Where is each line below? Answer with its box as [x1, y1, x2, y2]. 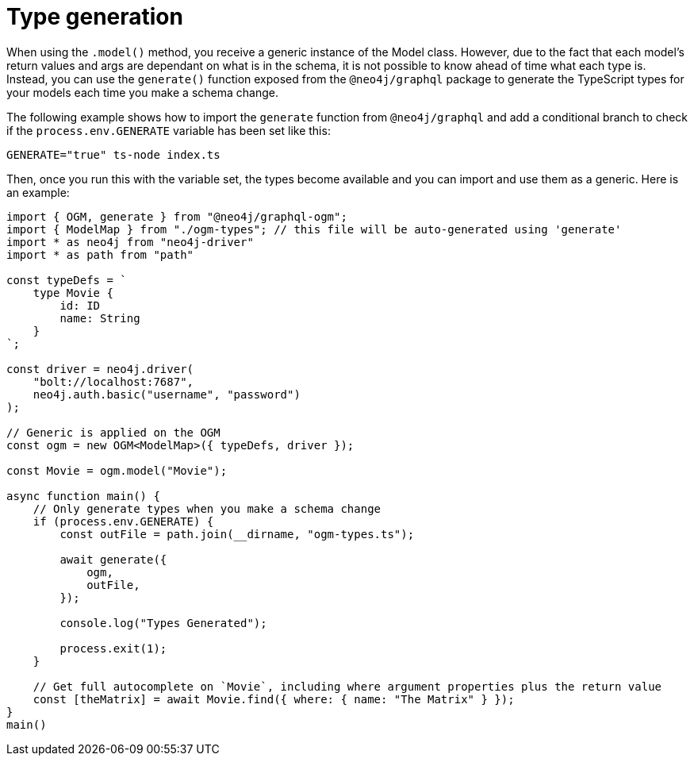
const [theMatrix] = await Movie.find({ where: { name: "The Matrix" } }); [33, 692, 515, 706]
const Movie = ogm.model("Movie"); [6, 464, 228, 477]
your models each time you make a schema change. [6, 85, 278, 99]
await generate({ [59, 552, 167, 566]
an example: [6, 185, 70, 199]
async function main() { [6, 489, 160, 502]
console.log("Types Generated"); [59, 616, 267, 629]
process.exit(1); [59, 641, 167, 655]
